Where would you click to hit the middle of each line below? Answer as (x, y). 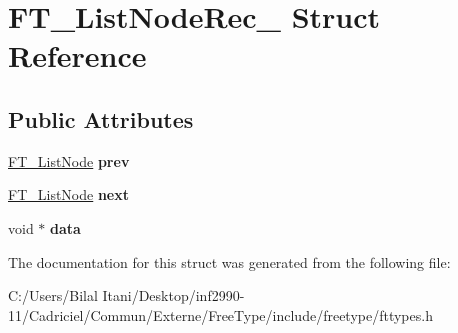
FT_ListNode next (69, 194)
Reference (77, 55)
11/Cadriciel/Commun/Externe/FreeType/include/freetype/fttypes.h (220, 314)
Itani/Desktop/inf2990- (173, 295)
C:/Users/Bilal (53, 295)
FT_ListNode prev (69, 160)
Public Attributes (101, 118)
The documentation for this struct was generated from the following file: (229, 261)
